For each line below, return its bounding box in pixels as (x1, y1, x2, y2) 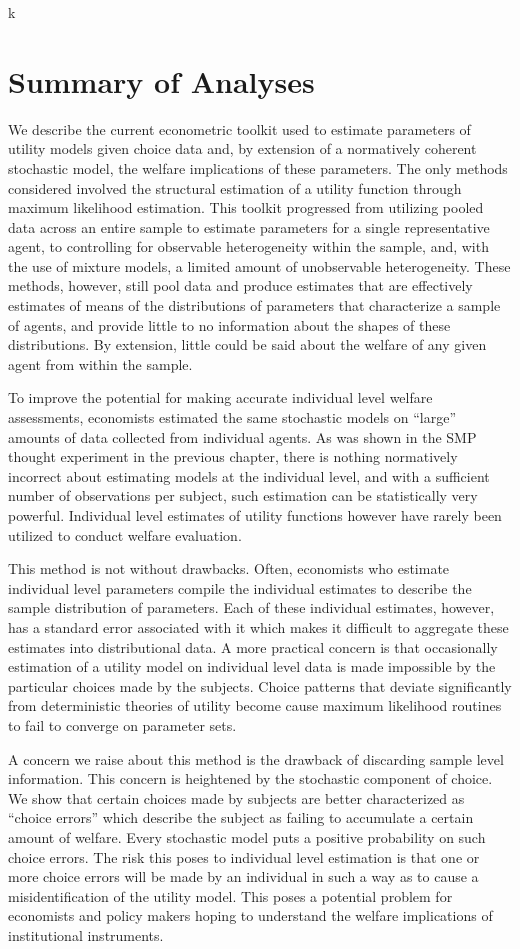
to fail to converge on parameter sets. (8, 714, 237, 735)
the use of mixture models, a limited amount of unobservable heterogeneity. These (8, 255, 511, 276)
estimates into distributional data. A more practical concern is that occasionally (8, 636, 498, 657)
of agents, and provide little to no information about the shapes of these (8, 314, 451, 335)
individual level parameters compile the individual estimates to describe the (8, 577, 472, 598)
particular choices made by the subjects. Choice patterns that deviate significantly (8, 675, 512, 696)
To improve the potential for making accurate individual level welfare (8, 387, 433, 408)
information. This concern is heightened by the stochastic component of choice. (8, 768, 493, 789)
